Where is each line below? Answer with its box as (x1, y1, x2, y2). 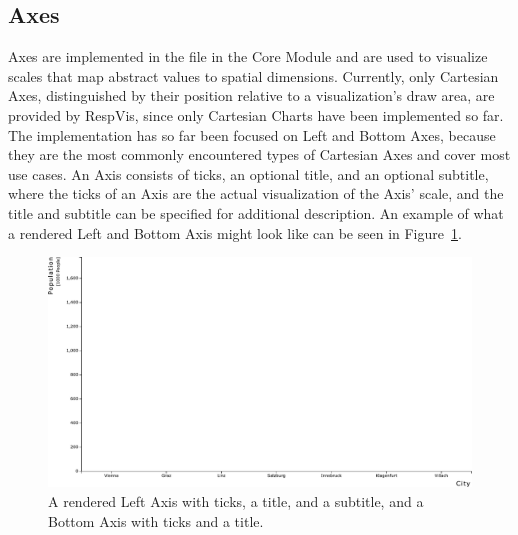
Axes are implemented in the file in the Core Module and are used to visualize (8, 46, 488, 67)
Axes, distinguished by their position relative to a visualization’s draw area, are (8, 85, 495, 106)
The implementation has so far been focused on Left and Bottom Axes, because (8, 124, 496, 145)
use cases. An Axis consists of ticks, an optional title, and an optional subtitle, (8, 163, 489, 184)
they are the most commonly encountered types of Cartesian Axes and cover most (8, 144, 511, 165)
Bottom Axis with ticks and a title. (48, 510, 264, 531)
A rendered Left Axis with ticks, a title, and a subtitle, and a (48, 490, 424, 511)
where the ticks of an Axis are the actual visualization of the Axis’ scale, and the (8, 183, 504, 204)
